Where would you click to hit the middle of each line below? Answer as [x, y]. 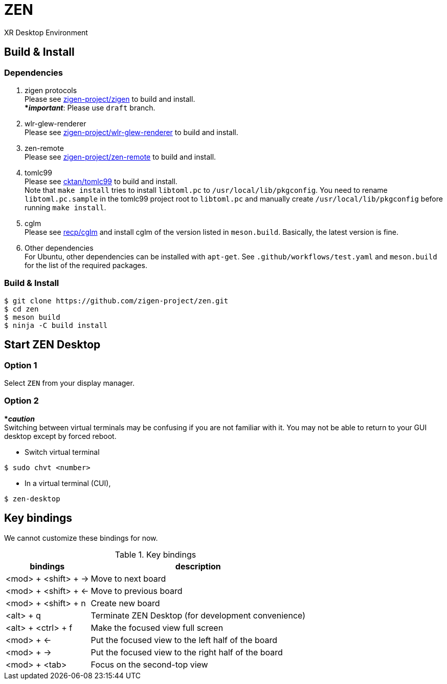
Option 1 [21, 365]
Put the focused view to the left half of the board [184, 640]
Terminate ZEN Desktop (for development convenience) [198, 615]
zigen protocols [51, 90]
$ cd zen [21, 309]
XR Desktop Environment [46, 32]
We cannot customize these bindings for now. [81, 538]
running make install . [65, 207]
